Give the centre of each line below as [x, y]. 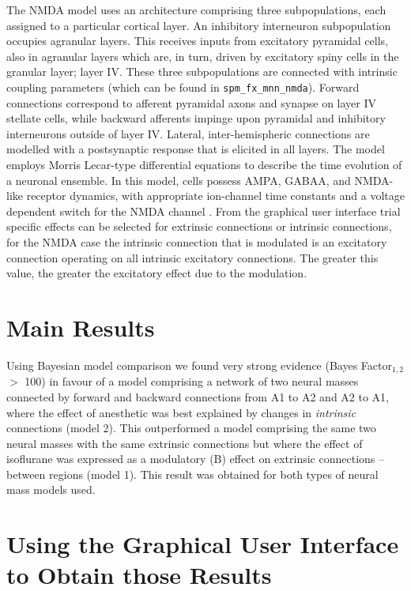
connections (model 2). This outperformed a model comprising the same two [191, 428]
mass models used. [51, 489]
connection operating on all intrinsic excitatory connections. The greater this [192, 257]
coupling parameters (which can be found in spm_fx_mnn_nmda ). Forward [183, 87]
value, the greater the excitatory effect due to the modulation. [157, 273]
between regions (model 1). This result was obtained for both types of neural [192, 474]
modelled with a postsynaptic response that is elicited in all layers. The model [196, 149]
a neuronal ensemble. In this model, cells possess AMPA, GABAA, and [179, 180]
